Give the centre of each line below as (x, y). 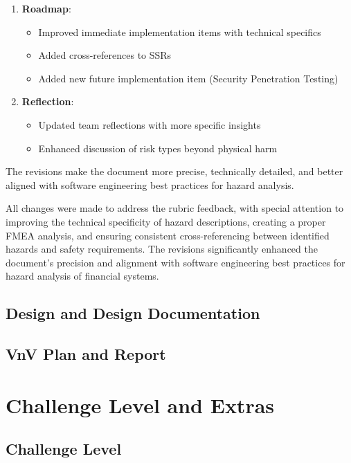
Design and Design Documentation (133, 313)
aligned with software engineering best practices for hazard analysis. (150, 184)
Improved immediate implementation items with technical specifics (180, 31)
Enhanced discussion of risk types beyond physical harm (158, 148)
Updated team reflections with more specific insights (150, 124)
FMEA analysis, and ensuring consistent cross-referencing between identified (168, 235)
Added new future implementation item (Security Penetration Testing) (188, 78)
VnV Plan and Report (86, 354)
